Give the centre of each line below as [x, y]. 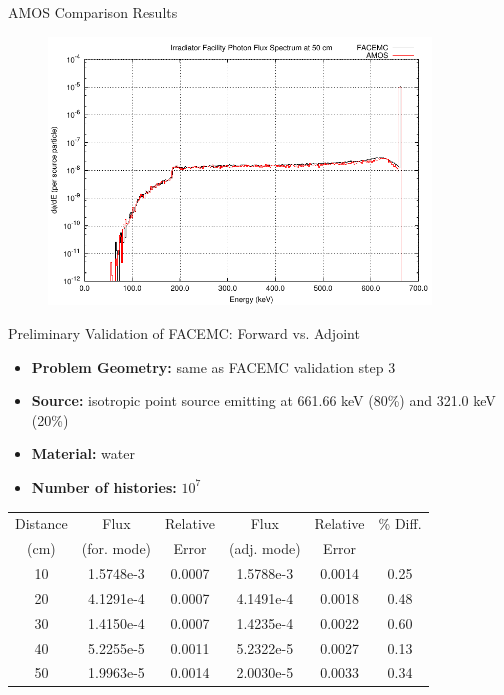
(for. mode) [116, 548]
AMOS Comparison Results [93, 12]
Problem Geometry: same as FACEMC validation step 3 [213, 366]
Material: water [83, 453]
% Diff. [400, 523]
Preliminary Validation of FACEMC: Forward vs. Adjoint [184, 332]
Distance [41, 523]
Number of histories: [104, 486]
